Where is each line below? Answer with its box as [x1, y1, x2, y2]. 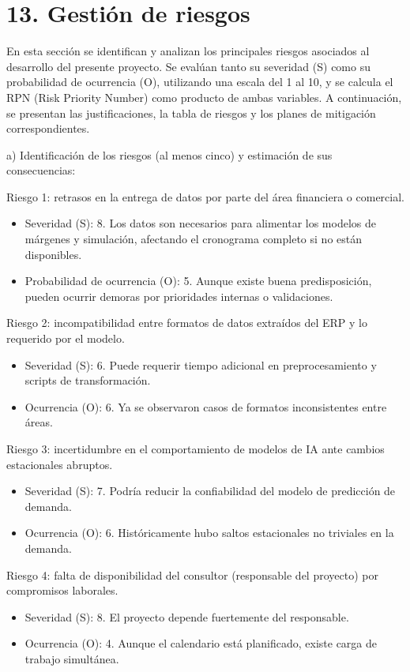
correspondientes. [6, 120, 90, 137]
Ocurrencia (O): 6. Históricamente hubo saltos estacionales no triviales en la [24, 524, 394, 541]
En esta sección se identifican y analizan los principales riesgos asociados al [6, 43, 370, 59]
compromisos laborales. [6, 582, 118, 599]
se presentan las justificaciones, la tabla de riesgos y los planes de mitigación [6, 104, 376, 121]
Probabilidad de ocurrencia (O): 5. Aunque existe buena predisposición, [24, 272, 372, 289]
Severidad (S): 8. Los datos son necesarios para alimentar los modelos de [24, 215, 376, 231]
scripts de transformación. [24, 372, 151, 389]
